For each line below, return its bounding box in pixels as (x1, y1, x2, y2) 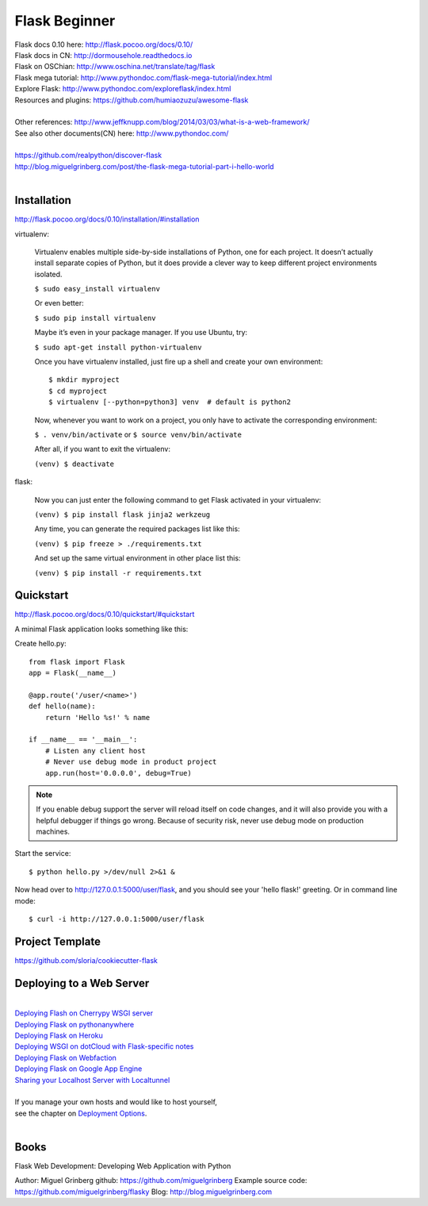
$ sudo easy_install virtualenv (34, 284, 160, 294)
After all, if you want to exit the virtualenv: (34, 445, 170, 454)
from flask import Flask (29, 657, 125, 666)
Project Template (14, 934, 101, 948)
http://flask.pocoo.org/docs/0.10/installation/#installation (14, 214, 200, 224)
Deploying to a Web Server (14, 977, 150, 990)
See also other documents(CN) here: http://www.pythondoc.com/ (14, 128, 229, 138)
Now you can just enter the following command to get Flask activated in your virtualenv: (34, 495, 321, 504)
